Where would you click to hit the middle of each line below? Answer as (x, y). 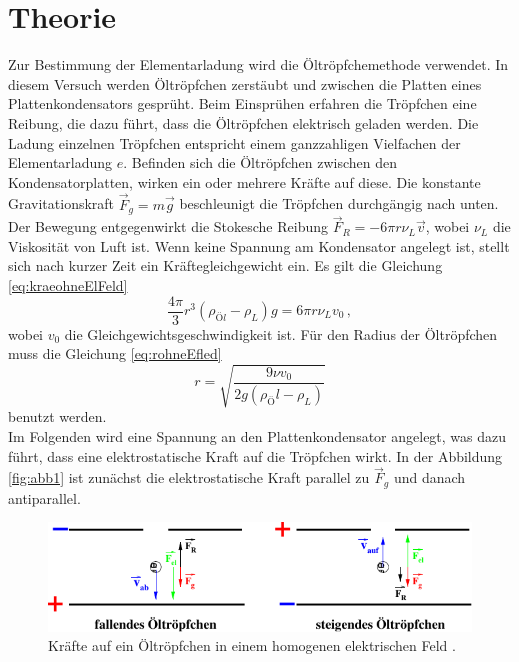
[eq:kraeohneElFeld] (68, 284)
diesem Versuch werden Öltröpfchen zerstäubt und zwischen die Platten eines (245, 83)
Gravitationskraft (61, 203)
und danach (429, 477)
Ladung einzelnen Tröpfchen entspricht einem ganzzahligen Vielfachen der (234, 142)
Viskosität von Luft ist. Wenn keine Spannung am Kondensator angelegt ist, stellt (259, 245)
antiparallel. (44, 497)
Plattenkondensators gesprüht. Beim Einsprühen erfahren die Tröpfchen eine (242, 103)
